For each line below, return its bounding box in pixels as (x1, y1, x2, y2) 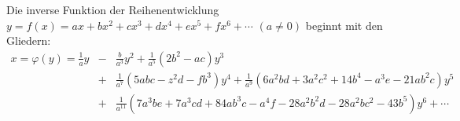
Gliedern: (6, 32, 51, 49)
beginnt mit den (305, 16, 383, 33)
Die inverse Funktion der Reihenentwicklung (6, 2, 219, 17)
